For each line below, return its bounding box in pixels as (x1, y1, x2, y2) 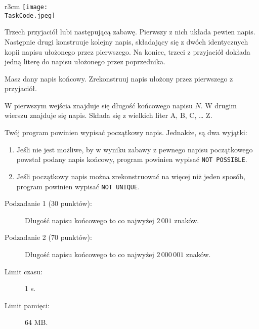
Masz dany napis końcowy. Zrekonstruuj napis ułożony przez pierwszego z (5, 73, 233, 84)
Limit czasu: (5, 266, 42, 276)
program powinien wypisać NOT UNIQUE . (16, 181, 140, 191)
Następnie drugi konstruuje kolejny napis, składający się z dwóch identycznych (5, 36, 248, 47)
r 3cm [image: (5, 1, 48, 11)
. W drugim (200, 100, 237, 110)
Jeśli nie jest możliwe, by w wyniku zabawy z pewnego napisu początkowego (16, 144, 253, 154)
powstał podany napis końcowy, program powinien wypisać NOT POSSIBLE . (16, 154, 247, 164)
